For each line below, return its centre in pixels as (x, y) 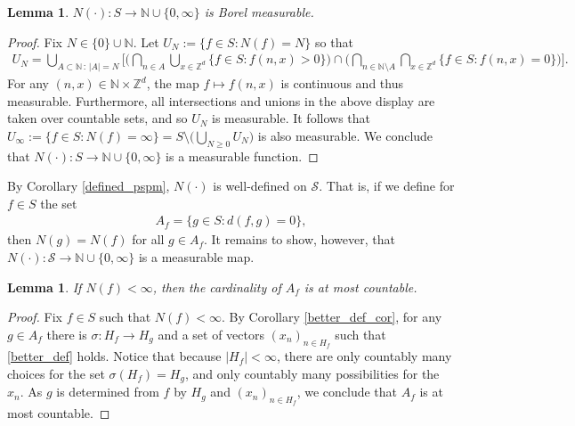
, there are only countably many (364, 356)
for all (148, 239)
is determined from (108, 392)
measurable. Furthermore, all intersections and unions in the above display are (221, 100)
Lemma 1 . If (45, 287)
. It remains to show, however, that (299, 239)
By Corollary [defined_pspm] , (89, 186)
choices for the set (56, 373)
